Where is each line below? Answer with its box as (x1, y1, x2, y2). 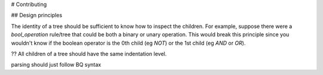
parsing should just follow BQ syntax (11, 61, 102, 68)
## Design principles (11, 12, 63, 19)
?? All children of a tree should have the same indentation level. (11, 50, 167, 57)
